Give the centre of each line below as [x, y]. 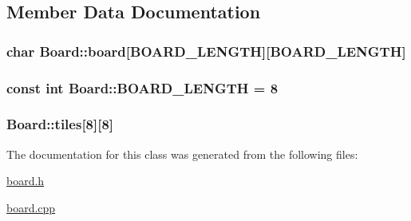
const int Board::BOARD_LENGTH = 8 [142, 87]
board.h [26, 181]
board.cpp [31, 207]
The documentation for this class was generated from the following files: [182, 154]
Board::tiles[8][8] [60, 124]
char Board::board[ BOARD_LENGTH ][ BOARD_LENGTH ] [206, 51]
